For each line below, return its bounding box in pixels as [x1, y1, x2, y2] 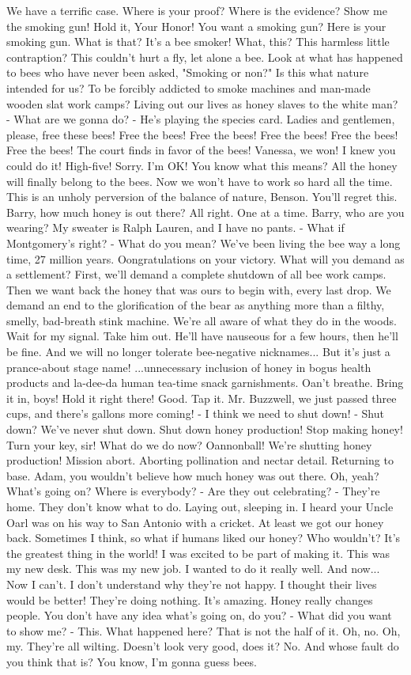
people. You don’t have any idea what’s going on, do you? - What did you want [6, 607, 392, 624]
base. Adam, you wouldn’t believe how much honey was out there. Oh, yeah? [6, 467, 379, 483]
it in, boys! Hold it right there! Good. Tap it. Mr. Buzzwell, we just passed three [6, 389, 397, 406]
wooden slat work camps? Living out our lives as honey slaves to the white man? [6, 95, 398, 112]
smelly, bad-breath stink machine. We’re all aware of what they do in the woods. [6, 312, 397, 328]
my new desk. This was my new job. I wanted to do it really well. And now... [6, 560, 380, 577]
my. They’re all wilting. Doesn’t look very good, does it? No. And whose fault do [6, 638, 399, 654]
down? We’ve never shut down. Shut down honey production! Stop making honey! [6, 421, 403, 438]
